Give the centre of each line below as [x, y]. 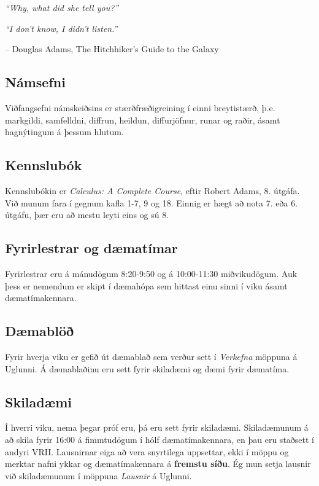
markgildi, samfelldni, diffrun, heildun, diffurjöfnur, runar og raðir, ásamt [143, 120]
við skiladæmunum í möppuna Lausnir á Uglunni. [98, 475]
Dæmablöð [40, 331]
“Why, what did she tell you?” [62, 7]
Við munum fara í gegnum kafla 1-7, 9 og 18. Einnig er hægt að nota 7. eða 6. [152, 202]
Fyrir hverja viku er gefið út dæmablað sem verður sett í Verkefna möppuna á [151, 356]
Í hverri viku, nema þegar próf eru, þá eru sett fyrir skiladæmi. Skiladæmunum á [157, 427]
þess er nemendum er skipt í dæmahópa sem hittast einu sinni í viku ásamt [146, 285]
